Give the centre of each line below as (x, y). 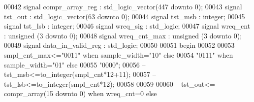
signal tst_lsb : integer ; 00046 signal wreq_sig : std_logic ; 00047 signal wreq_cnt (127, 26)
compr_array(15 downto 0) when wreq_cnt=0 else (80, 93)
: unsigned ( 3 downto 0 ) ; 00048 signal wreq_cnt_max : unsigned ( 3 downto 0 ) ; (123, 35)
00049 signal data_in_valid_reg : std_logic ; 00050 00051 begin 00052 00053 (119, 45)
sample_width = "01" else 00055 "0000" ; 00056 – (75, 64)
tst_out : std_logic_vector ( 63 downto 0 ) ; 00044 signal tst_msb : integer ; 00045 (125, 16)
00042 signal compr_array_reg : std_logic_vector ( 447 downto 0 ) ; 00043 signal (123, 6)
